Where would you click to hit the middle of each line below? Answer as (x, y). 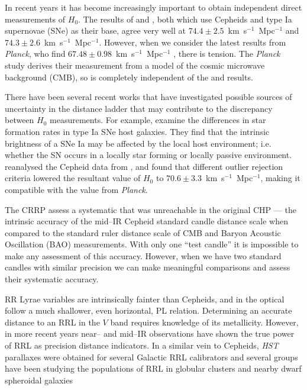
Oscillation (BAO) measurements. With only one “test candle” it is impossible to (152, 244)
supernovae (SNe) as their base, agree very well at (96, 30)
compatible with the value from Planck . (76, 189)
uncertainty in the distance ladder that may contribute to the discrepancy (139, 108)
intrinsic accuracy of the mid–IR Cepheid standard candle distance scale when (146, 221)
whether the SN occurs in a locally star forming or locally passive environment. (148, 155)
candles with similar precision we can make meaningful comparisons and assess (148, 267)
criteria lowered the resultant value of (73, 178)
